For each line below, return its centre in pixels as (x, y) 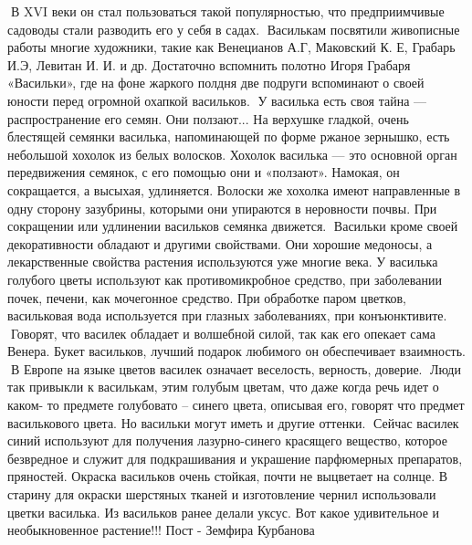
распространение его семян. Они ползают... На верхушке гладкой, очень (208, 118)
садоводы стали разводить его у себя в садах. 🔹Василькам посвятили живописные (234, 29)
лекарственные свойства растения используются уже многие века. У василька (223, 262)
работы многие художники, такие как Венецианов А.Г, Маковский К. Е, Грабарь (231, 47)
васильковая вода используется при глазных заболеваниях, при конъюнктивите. (227, 315)
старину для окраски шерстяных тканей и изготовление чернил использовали (222, 494)
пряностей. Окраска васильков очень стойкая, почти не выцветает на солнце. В (228, 476)
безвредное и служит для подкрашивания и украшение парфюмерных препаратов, (235, 458)
